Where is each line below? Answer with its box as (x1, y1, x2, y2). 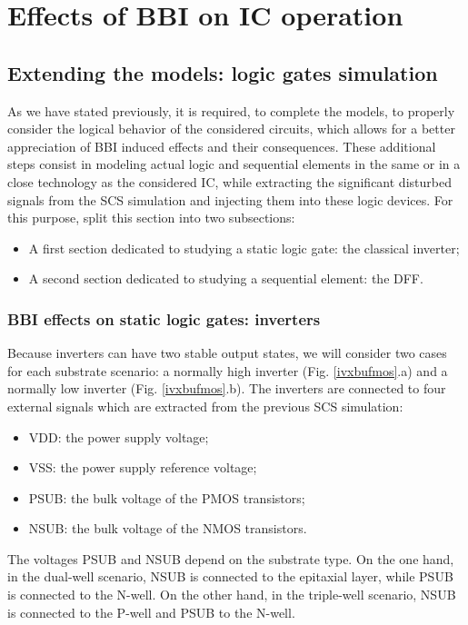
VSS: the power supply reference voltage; (28, 458, 257, 477)
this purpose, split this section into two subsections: (7, 208, 295, 227)
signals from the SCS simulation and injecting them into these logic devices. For (7, 190, 453, 209)
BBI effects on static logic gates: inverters (7, 307, 321, 330)
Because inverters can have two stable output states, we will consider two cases (7, 343, 447, 362)
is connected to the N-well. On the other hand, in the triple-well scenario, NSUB (7, 585, 456, 604)
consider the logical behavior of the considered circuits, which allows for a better (7, 119, 455, 138)
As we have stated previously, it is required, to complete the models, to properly (7, 101, 455, 120)
